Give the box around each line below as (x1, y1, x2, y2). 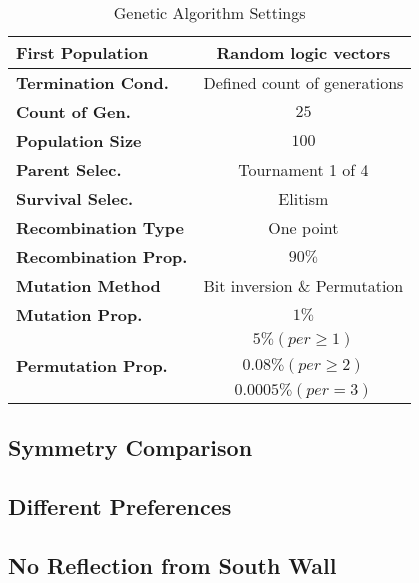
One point (268, 216, 339, 239)
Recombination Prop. (16, 245, 188, 268)
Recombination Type (16, 216, 184, 239)
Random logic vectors (216, 41, 391, 64)
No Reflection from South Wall (8, 549, 337, 580)
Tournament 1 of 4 (238, 158, 369, 181)
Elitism (278, 187, 329, 210)
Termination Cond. (16, 71, 169, 94)
